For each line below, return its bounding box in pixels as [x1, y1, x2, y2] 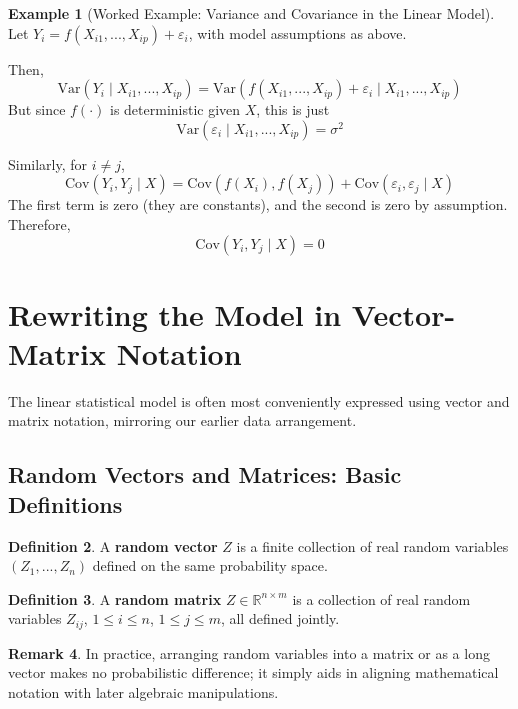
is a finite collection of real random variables [236, 535, 509, 556]
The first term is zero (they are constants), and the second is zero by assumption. [8, 194, 508, 215]
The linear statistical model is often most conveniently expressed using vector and [8, 390, 510, 411]
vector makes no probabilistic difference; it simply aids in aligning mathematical [8, 662, 499, 683]
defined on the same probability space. [92, 555, 328, 576]
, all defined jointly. [220, 608, 340, 629]
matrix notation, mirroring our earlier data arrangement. [8, 410, 357, 431]
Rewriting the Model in [8, 293, 342, 334]
